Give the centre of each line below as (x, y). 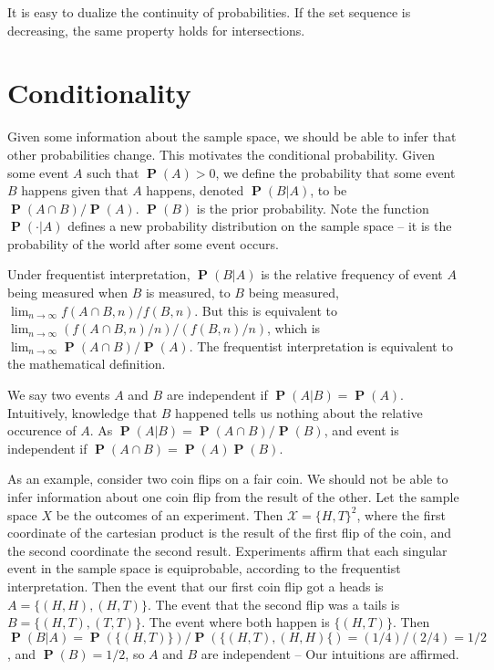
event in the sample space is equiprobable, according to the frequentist (204, 568)
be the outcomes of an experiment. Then (170, 514)
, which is (294, 328)
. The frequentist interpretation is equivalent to (321, 345)
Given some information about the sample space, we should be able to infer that (232, 136)
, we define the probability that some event (335, 172)
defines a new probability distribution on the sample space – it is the (260, 226)
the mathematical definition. (87, 364)
